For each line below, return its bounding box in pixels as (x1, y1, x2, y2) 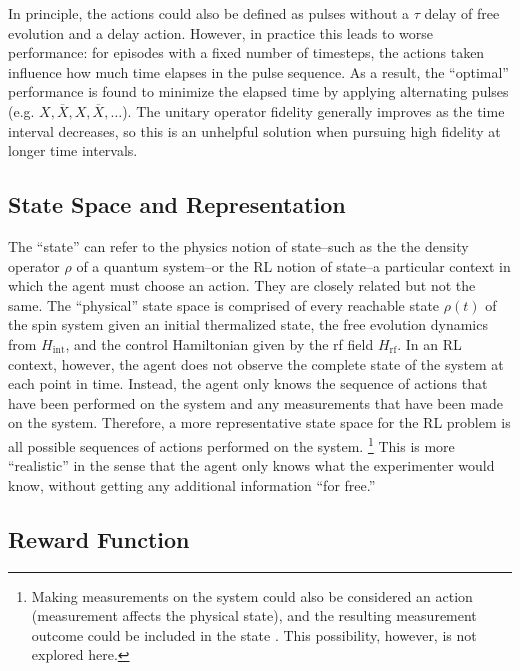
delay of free (424, 3, 500, 23)
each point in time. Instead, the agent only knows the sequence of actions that (8, 373, 488, 394)
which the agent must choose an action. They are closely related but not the (8, 275, 476, 296)
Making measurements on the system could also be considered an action (31, 585, 473, 606)
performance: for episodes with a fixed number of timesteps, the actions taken (8, 42, 485, 63)
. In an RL (397, 333, 462, 354)
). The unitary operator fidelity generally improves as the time (122, 100, 505, 121)
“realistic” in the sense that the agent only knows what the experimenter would (8, 455, 495, 476)
